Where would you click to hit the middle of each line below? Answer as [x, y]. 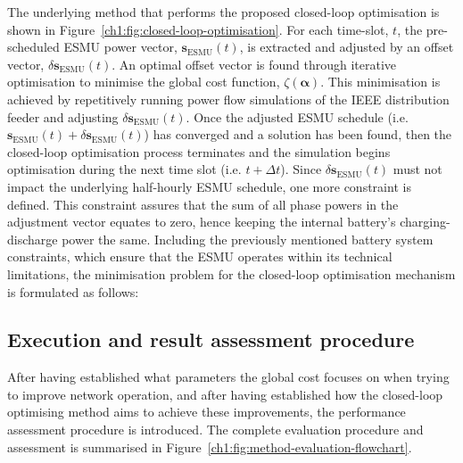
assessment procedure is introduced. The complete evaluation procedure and [215, 430]
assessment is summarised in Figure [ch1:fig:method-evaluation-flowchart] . [210, 446]
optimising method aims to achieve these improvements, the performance [207, 412]
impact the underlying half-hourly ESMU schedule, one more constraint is [209, 186]
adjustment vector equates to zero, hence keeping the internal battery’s [202, 222]
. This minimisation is [380, 82]
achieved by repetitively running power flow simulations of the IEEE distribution [228, 99]
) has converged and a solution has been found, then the [298, 134]
